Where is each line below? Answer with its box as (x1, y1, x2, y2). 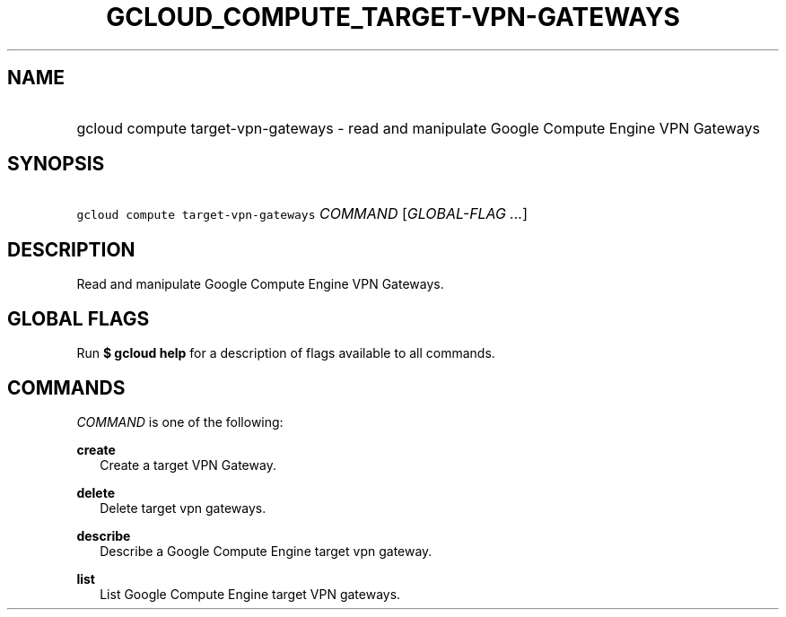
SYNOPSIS (7, 152, 105, 176)
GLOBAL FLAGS (7, 307, 150, 330)
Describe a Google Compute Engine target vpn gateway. (100, 543, 432, 559)
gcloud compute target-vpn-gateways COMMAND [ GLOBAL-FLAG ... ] (76, 204, 528, 223)
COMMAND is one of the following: (76, 413, 284, 430)
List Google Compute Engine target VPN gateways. (100, 586, 401, 602)
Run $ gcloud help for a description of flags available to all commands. (76, 345, 495, 361)
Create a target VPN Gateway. (100, 456, 276, 473)
